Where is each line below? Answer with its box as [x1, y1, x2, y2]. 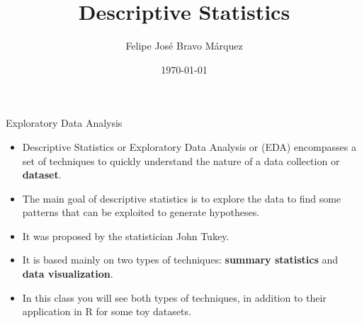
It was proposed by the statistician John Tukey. [22, 228, 230, 243]
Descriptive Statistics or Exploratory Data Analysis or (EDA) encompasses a [22, 139, 356, 154]
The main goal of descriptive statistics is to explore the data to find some [22, 191, 341, 205]
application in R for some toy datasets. [22, 304, 191, 319]
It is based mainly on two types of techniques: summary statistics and [22, 252, 338, 267]
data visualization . [22, 266, 113, 281]
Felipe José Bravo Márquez [125, 38, 243, 53]
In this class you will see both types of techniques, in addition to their [22, 290, 327, 305]
